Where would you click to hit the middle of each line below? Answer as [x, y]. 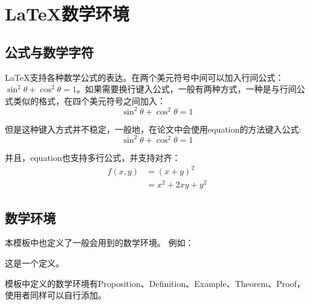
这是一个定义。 [34, 263]
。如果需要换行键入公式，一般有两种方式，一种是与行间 [186, 89]
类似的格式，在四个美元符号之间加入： [89, 100]
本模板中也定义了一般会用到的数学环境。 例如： [99, 243]
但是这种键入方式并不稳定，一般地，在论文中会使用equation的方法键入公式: [153, 129]
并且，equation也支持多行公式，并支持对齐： [93, 157]
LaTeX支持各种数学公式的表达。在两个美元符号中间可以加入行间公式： [144, 77]
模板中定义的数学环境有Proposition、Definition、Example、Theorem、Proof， [155, 283]
